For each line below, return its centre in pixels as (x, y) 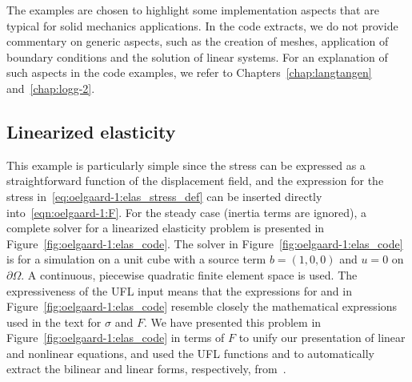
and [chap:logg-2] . (51, 88)
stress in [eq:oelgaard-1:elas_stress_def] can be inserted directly (164, 196)
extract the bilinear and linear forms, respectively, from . (146, 369)
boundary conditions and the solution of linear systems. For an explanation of (197, 56)
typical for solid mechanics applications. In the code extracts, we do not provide (202, 25)
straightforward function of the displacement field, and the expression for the (195, 181)
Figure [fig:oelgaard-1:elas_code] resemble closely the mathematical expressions (202, 306)
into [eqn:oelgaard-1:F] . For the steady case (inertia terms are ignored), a (187, 212)
